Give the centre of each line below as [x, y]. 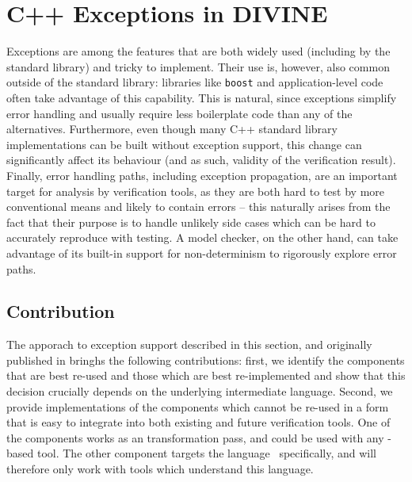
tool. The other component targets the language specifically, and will [206, 453]
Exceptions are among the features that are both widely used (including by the [198, 51]
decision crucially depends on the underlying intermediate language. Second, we [200, 391]
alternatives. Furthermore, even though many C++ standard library [172, 129]
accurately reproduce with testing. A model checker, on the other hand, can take [202, 237]
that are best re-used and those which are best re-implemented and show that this [206, 375]
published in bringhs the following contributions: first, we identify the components [206, 360]
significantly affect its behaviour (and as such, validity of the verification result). [201, 160]
